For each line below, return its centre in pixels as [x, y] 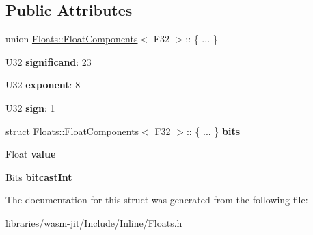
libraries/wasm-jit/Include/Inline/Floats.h [94, 222]
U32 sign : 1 [30, 107]
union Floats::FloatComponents [72, 39]
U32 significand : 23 [49, 61]
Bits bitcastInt [39, 176]
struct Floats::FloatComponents [72, 131]
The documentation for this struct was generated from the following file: [157, 200]
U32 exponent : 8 [43, 85]
